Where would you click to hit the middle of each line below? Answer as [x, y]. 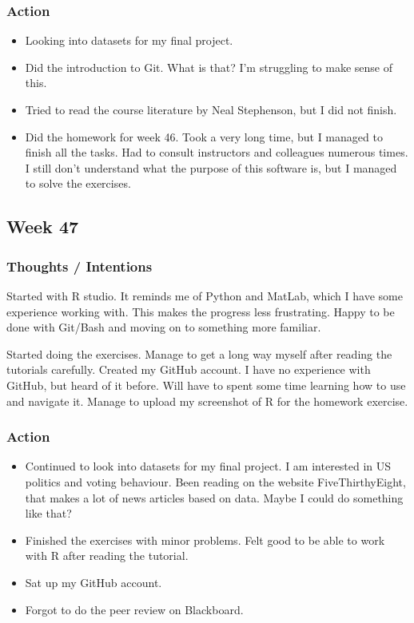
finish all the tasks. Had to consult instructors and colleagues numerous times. [217, 152]
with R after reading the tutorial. [107, 556]
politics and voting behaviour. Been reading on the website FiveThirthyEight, [215, 481]
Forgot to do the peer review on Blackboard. [134, 609]
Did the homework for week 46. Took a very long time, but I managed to [204, 136]
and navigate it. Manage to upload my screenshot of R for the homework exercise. [207, 401]
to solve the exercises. [78, 183]
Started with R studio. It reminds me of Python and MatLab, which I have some [205, 295]
